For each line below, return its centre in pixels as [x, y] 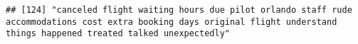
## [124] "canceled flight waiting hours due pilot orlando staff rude [179, 10]
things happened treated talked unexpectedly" [118, 34]
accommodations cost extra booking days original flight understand [172, 22]
